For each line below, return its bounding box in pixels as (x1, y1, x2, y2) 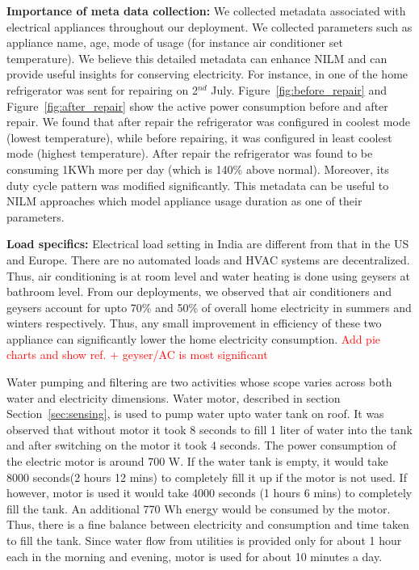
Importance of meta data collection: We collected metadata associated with (6, 2, 406, 19)
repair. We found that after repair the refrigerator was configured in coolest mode (6, 113, 410, 130)
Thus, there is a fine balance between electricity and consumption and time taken (6, 516, 409, 533)
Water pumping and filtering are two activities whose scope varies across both (6, 374, 392, 391)
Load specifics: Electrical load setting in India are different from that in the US (6, 235, 409, 252)
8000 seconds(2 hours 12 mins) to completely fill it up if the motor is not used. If (6, 468, 407, 485)
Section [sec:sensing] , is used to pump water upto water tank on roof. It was (6, 405, 384, 422)
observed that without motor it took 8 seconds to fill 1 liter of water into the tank (6, 420, 413, 437)
